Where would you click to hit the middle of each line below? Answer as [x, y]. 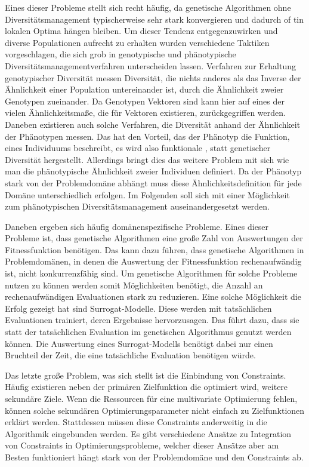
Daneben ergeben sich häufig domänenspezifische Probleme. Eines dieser [137, 226]
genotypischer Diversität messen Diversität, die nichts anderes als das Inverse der [153, 77]
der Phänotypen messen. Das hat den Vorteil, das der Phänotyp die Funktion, [147, 136]
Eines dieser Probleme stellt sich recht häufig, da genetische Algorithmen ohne [148, 7]
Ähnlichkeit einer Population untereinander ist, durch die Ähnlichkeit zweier [144, 89]
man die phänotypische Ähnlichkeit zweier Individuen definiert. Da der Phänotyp [153, 171]
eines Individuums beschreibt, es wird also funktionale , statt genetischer [138, 148]
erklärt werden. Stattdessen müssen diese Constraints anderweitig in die [136, 422]
